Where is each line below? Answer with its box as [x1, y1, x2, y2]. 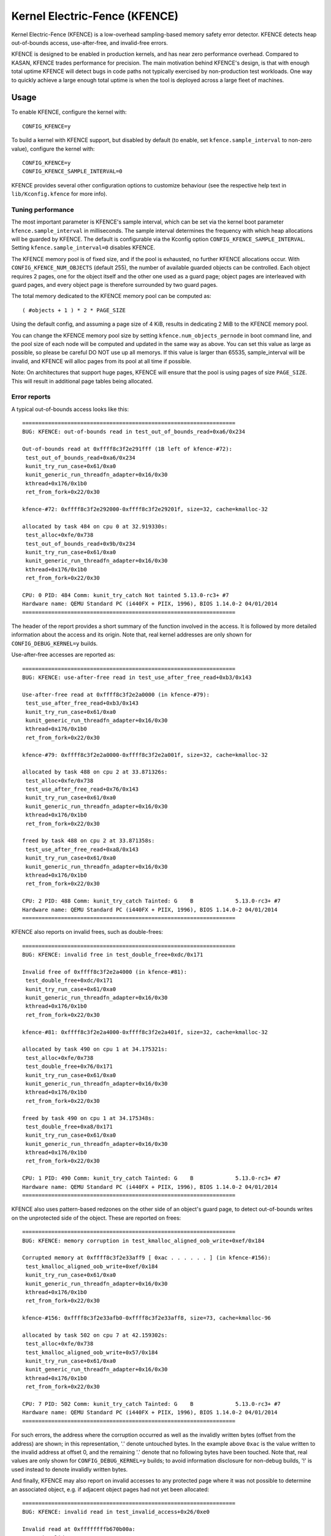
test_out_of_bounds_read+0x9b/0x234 [25, 540, 136, 547]
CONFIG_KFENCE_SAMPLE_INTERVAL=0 [22, 168, 123, 175]
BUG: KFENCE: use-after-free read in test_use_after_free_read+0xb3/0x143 [22, 674, 252, 681]
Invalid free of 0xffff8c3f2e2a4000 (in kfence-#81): [22, 968, 187, 975]
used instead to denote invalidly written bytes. [11, 1465, 128, 1473]
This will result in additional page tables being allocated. [11, 377, 153, 385]
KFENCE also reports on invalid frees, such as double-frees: [11, 928, 164, 936]
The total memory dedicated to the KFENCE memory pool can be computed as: [11, 292, 211, 300]
